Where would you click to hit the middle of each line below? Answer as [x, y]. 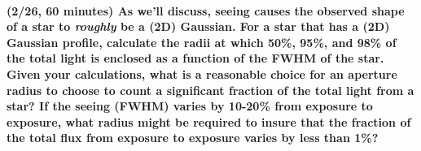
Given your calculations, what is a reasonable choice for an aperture [202, 73]
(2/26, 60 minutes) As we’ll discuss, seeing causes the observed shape [206, 10]
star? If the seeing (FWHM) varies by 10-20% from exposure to [190, 106]
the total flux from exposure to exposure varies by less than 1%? [193, 138]
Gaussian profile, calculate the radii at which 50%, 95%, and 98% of [202, 42]
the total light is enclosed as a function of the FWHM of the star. [195, 58]
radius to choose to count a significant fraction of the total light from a [210, 90]
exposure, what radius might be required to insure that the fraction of [209, 121]
